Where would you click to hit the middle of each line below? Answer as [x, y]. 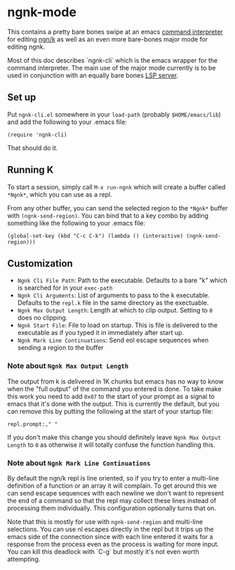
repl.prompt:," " [33, 424]
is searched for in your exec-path [65, 288]
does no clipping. [42, 318]
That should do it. [33, 148]
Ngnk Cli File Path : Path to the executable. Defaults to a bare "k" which [122, 280]
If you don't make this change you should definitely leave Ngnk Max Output [114, 437]
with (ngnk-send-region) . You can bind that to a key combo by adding [108, 215]
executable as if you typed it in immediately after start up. [101, 333]
